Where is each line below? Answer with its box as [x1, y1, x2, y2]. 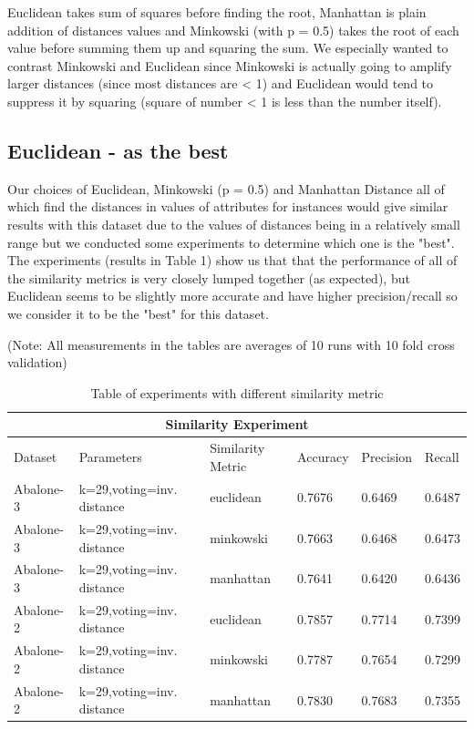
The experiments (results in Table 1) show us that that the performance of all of [7, 251, 458, 270]
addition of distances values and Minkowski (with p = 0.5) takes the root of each [7, 20, 459, 39]
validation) [7, 353, 67, 372]
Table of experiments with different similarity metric [90, 383, 384, 402]
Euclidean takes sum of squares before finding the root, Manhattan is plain [7, 3, 427, 21]
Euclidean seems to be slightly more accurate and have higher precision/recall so [7, 286, 458, 305]
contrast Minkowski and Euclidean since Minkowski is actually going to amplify [7, 56, 452, 75]
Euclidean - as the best [7, 136, 229, 164]
